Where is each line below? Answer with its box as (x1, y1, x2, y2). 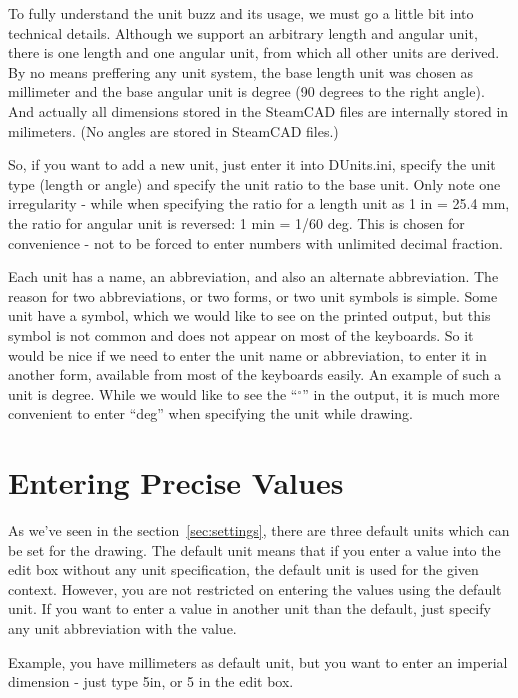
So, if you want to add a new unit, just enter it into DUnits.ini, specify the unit (8, 154, 496, 175)
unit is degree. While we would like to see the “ (8, 383, 298, 404)
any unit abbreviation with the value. (8, 617, 237, 638)
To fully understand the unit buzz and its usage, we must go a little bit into (8, 3, 474, 23)
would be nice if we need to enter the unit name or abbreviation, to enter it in (8, 344, 487, 365)
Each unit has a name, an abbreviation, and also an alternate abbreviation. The (8, 266, 499, 287)
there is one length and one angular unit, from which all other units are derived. (8, 42, 500, 63)
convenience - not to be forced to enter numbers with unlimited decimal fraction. (8, 232, 503, 253)
